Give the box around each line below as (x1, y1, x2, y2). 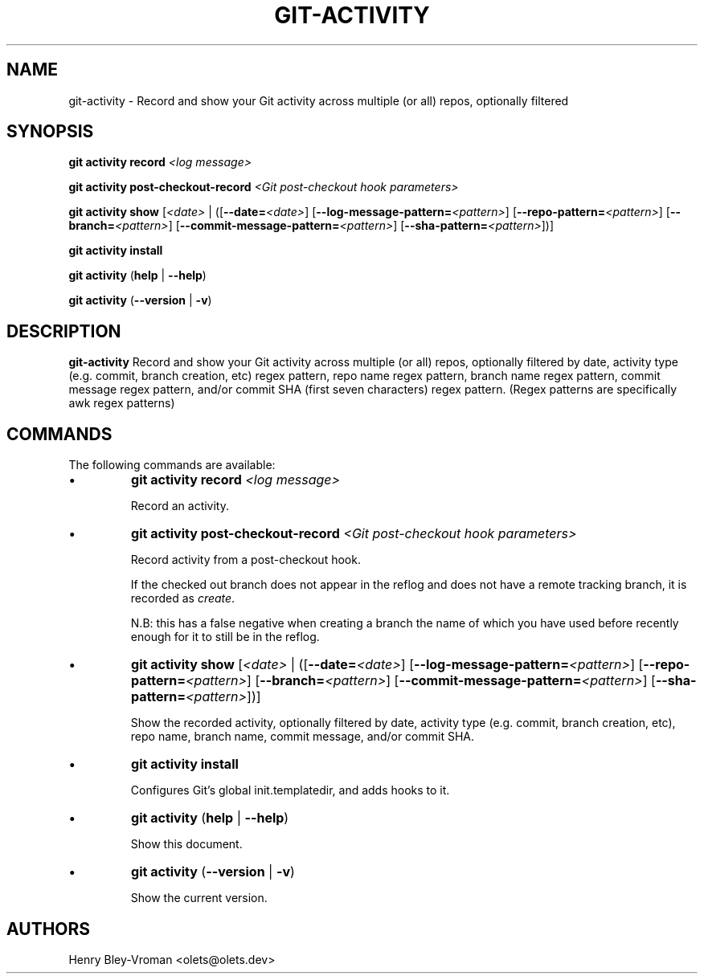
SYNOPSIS (6, 121, 94, 142)
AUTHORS (6, 918, 91, 939)
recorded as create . (130, 591, 235, 606)
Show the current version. (130, 891, 268, 905)
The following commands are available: (68, 458, 276, 472)
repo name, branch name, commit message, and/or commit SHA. (130, 729, 475, 744)
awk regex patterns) (68, 396, 175, 410)
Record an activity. (130, 499, 230, 513)
